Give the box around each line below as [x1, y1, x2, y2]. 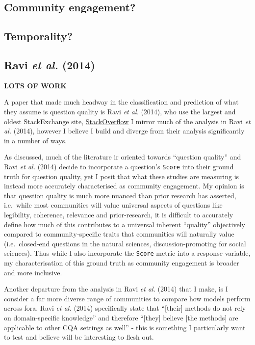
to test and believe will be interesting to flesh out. [4, 332, 154, 342]
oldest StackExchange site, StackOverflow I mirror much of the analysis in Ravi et [4, 116, 251, 126]
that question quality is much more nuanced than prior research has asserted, [4, 190, 236, 200]
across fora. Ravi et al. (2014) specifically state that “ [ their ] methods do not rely [4, 303, 246, 313]
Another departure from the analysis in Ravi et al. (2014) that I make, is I [4, 284, 228, 294]
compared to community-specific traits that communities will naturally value [4, 229, 234, 239]
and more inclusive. [4, 267, 62, 277]
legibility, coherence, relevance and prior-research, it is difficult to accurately [4, 209, 233, 219]
